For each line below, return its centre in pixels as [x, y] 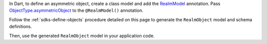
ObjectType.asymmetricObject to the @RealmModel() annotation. [76, 10]
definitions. [21, 27]
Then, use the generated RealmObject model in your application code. [82, 36]
